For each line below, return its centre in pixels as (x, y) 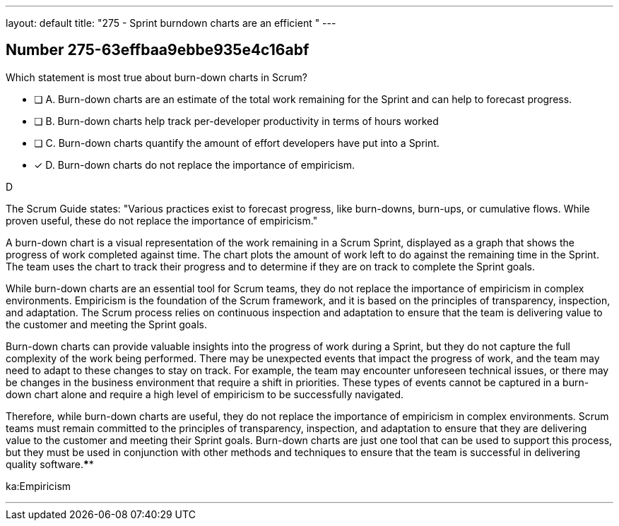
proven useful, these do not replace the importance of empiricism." (162, 220)
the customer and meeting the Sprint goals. (106, 324)
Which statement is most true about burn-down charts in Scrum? (157, 77)
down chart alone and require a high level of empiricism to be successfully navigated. (205, 394)
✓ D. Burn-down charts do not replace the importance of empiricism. (195, 165)
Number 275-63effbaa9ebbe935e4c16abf (158, 50)
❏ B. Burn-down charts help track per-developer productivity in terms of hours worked (236, 121)
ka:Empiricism (39, 486)
